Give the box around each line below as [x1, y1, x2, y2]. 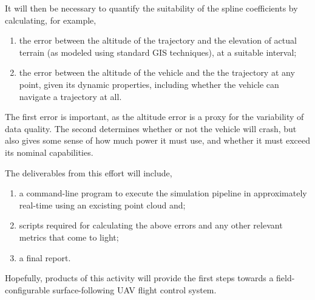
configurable [5, 283, 50, 296]
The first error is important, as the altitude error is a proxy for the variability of [5, 110, 304, 123]
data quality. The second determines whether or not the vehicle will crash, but [5, 122, 297, 135]
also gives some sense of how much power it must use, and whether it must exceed [5, 134, 311, 147]
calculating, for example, [5, 13, 97, 26]
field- [276, 272, 295, 284]
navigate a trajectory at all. [19, 90, 122, 102]
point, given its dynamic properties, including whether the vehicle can [19, 78, 279, 90]
